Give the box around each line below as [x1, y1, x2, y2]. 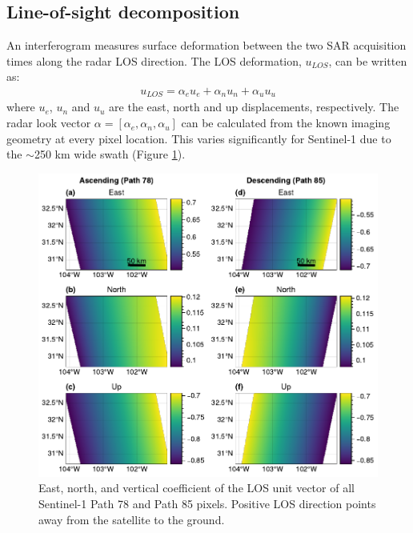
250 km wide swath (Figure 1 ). [34, 146, 186, 162]
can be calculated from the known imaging [181, 114, 391, 131]
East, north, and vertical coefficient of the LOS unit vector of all [38, 479, 355, 496]
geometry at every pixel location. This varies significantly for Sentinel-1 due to [6, 130, 391, 146]
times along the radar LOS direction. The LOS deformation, [6, 52, 302, 69]
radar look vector [6, 114, 91, 131]
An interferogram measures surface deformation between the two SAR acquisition [6, 37, 407, 54]
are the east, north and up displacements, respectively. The [109, 98, 399, 115]
